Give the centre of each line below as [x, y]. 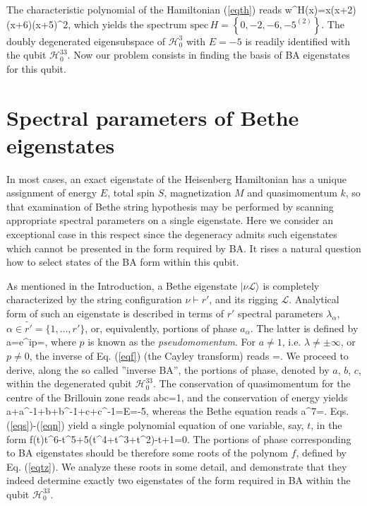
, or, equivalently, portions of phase [161, 328]
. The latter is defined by [304, 328]
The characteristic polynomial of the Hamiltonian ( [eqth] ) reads [144, 9]
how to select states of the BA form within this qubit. [123, 262]
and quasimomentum [292, 193]
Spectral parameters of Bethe [153, 117]
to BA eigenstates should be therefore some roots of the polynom [147, 453]
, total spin [131, 193]
